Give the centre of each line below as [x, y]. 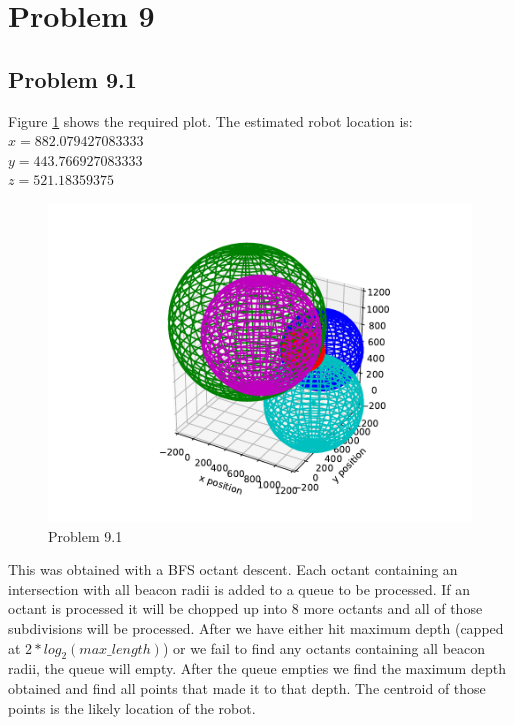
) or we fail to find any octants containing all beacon [324, 647]
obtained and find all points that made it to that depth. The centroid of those [247, 687]
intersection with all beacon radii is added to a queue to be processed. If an [239, 588]
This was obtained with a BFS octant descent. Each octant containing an [233, 569]
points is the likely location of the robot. [132, 707]
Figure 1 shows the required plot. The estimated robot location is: [210, 120]
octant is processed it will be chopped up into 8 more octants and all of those [245, 608]
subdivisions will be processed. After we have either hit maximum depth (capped [256, 627]
